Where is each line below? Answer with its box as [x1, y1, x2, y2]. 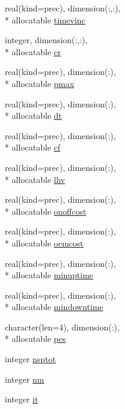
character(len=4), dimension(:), [5, 320, 120, 333]
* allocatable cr [5, 45, 61, 58]
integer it [5, 393, 38, 405]
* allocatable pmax [5, 77, 74, 89]
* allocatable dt [5, 109, 62, 122]
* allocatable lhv [5, 173, 65, 185]
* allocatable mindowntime [5, 300, 103, 313]
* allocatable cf [5, 141, 60, 154]
